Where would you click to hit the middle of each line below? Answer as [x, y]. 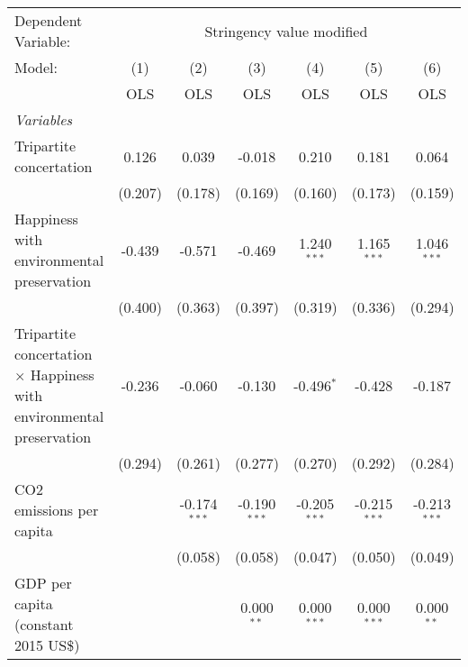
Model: [36, 67]
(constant [44, 624]
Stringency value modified [286, 31]
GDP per [43, 583]
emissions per [57, 510]
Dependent [49, 20]
